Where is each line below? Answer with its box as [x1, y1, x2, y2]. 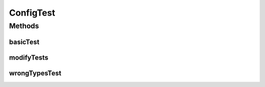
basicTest [9, 38, 40, 46]
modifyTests [9, 53, 49, 62]
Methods [9, 22, 39, 30]
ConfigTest [9, 7, 55, 18]
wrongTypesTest [9, 69, 61, 77]
